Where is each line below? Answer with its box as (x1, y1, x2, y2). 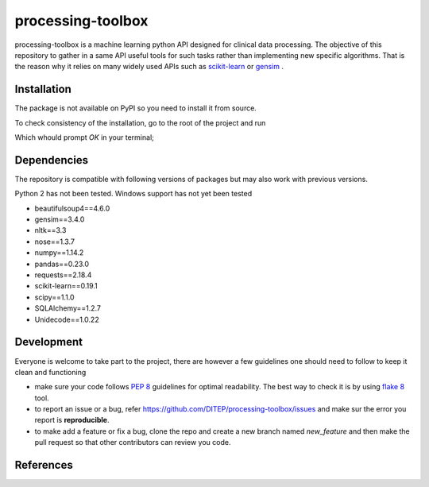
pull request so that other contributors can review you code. (34, 438, 231, 447)
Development (14, 335, 83, 349)
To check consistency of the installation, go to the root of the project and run (14, 118, 266, 127)
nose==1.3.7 (34, 237, 75, 246)
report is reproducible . (34, 415, 110, 425)
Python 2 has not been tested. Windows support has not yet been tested (14, 189, 253, 199)
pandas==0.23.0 (34, 259, 90, 269)
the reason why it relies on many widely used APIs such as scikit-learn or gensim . (14, 62, 284, 72)
